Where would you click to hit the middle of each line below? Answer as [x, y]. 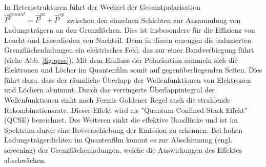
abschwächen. [25, 160]
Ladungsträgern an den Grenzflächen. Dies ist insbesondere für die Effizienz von [130, 29]
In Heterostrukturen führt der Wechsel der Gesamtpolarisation [102, 7]
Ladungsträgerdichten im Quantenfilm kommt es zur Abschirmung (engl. [118, 140]
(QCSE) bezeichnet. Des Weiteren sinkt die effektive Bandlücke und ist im [121, 120]
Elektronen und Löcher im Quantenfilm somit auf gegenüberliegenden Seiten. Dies [133, 70]
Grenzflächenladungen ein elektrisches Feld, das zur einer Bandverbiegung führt [129, 50]
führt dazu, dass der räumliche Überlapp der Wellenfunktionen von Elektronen [128, 79]
